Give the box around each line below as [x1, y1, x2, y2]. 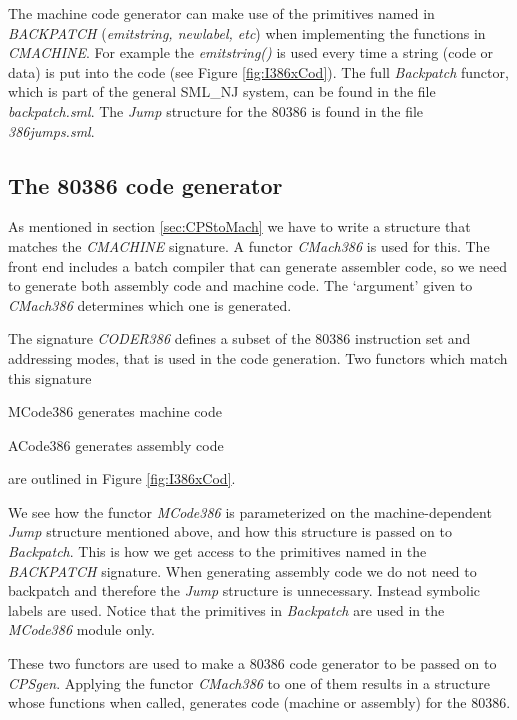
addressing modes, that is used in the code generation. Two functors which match [8, 347, 508, 368]
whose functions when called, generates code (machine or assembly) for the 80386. [8, 692, 511, 713]
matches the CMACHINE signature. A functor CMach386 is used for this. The [8, 235, 490, 256]
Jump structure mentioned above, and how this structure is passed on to [8, 521, 452, 542]
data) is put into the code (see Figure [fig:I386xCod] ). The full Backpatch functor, [8, 61, 509, 82]
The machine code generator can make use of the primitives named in [8, 3, 435, 23]
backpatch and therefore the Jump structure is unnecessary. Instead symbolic [8, 580, 481, 601]
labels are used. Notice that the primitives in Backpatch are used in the [8, 599, 445, 620]
